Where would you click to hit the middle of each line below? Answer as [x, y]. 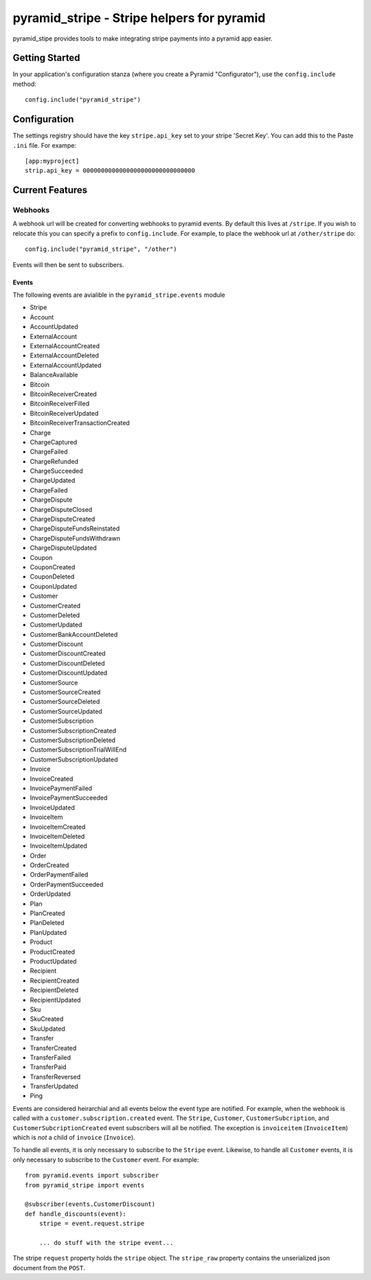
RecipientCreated [54, 980]
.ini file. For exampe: [45, 145]
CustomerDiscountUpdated [69, 673]
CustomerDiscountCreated [68, 653]
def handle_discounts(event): [76, 1214]
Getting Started [46, 58]
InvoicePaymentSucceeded [69, 798]
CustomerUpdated [56, 625]
